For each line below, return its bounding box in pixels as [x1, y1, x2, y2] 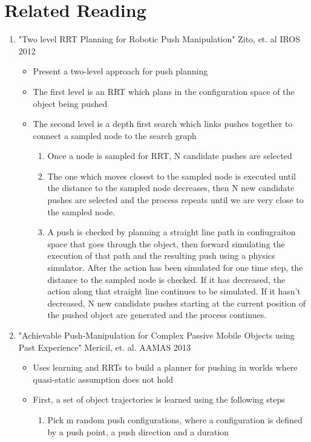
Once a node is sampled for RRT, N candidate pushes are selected [47, 149, 292, 162]
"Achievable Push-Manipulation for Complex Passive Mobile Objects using [18, 329, 295, 341]
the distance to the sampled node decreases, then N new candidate [47, 181, 295, 194]
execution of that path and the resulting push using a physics [47, 249, 275, 262]
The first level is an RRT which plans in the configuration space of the [33, 85, 295, 97]
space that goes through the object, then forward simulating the [47, 237, 285, 250]
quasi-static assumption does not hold [33, 372, 173, 385]
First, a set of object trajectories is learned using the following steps [33, 393, 285, 406]
